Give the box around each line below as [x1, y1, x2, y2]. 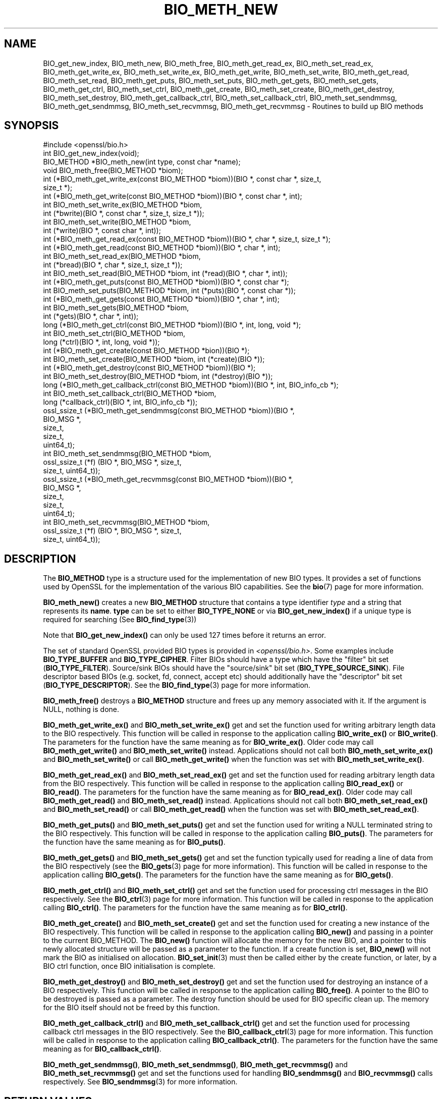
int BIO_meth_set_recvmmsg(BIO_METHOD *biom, [43, 518, 210, 527]
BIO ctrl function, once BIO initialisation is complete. [43, 962, 215, 971]
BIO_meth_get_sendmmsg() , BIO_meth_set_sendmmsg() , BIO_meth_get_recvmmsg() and [43, 1060, 348, 1069]
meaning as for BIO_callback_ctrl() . [43, 1045, 161, 1054]
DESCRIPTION [4, 552, 76, 565]
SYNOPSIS [4, 119, 59, 132]
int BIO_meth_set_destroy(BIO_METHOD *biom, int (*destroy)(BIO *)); [43, 372, 273, 381]
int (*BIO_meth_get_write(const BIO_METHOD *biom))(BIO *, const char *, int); [43, 192, 302, 201]
